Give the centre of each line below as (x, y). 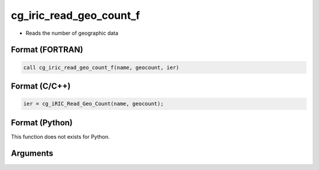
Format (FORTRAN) (47, 50)
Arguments (32, 153)
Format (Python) (42, 122)
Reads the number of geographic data (72, 33)
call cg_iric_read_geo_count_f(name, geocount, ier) (101, 67)
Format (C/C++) (41, 86)
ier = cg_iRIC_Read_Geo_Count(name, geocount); (93, 104)
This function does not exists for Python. (60, 136)
